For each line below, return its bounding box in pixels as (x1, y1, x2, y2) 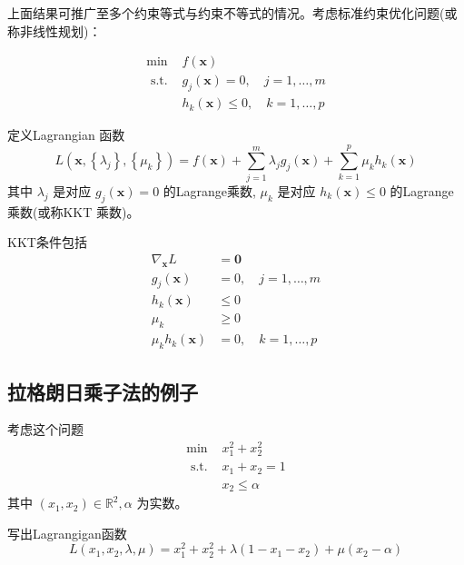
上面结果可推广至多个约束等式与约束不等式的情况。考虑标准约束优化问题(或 (7, 4, 458, 22)
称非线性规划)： (7, 21, 102, 40)
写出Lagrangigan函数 (7, 523, 127, 542)
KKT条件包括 (7, 233, 87, 252)
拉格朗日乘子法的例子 (7, 377, 198, 405)
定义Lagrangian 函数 (7, 125, 125, 144)
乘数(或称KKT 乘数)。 (7, 202, 140, 221)
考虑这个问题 (7, 420, 84, 439)
